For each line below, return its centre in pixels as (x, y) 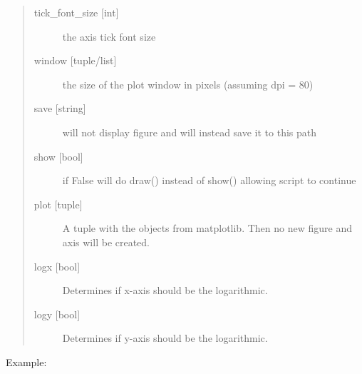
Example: (26, 362)
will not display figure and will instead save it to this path (189, 132)
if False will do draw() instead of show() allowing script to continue (209, 180)
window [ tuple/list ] (75, 60)
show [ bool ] (58, 156)
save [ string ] (60, 108)
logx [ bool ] (57, 266)
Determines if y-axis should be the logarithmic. (165, 338)
